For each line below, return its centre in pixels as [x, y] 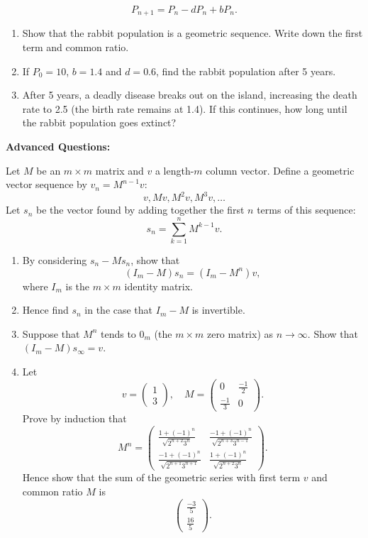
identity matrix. [159, 286]
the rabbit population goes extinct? [99, 122]
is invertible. [218, 310]
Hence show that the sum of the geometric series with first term [161, 477]
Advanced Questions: [58, 147]
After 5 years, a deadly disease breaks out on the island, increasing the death [190, 95]
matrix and [119, 170]
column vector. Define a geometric [280, 170]
